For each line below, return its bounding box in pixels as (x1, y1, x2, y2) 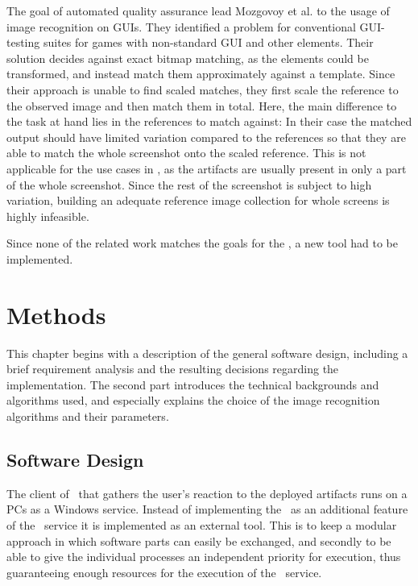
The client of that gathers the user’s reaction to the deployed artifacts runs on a (6, 484, 408, 501)
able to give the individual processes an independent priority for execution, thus (6, 548, 401, 565)
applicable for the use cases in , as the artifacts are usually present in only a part (6, 160, 407, 177)
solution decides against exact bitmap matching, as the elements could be (6, 49, 369, 66)
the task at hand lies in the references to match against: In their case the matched (6, 113, 412, 130)
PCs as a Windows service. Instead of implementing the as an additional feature (6, 501, 408, 517)
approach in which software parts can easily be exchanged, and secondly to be (6, 532, 391, 549)
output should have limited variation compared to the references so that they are (6, 128, 406, 145)
